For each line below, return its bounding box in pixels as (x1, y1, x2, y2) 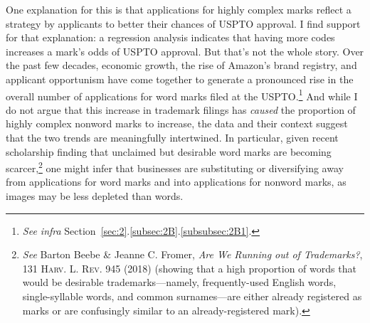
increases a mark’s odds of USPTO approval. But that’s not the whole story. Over (6, 43, 364, 58)
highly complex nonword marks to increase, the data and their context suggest (6, 116, 348, 131)
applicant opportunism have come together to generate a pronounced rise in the (6, 71, 354, 86)
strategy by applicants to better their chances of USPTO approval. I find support (6, 16, 361, 31)
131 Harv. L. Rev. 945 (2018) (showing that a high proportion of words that (22, 260, 356, 275)
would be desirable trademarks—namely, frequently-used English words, (22, 275, 337, 290)
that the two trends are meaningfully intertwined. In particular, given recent (6, 130, 339, 144)
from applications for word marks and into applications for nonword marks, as (6, 174, 347, 189)
